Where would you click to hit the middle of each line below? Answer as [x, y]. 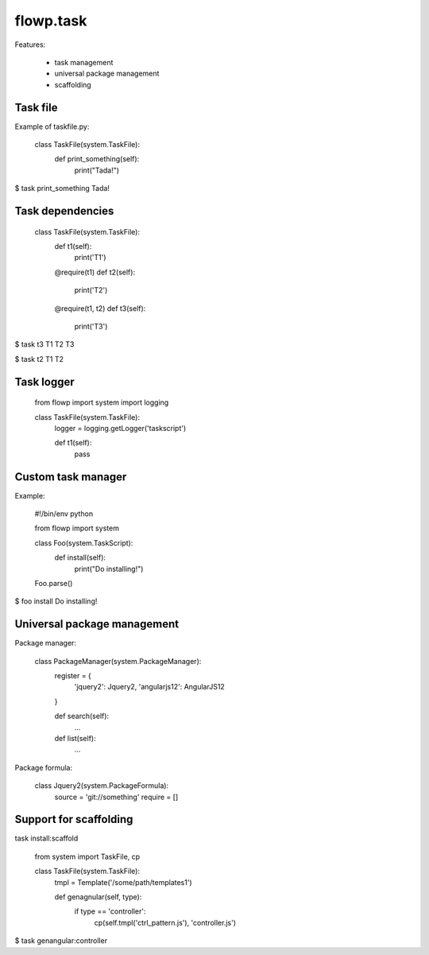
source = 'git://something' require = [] [116, 797]
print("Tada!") [97, 170]
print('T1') [90, 258]
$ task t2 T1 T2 [39, 359]
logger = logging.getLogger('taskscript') [120, 428]
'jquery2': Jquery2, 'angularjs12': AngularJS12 [150, 687]
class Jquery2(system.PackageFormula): [102, 786]
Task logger [44, 382]
